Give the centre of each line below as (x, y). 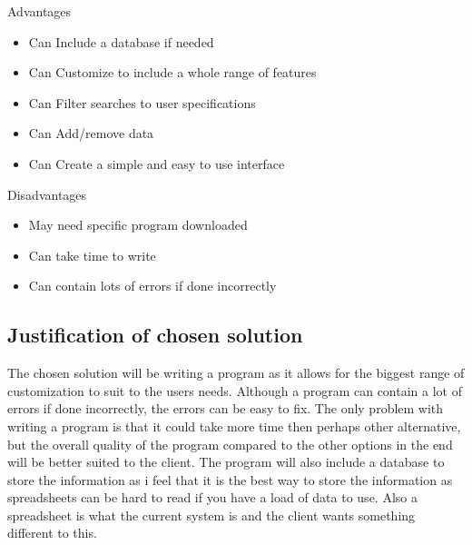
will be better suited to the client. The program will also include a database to (226, 462)
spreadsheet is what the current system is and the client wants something (211, 515)
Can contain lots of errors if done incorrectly (152, 286)
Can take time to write (92, 255)
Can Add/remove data (91, 133)
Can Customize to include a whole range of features (172, 72)
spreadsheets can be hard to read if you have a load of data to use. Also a (212, 497)
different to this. (52, 533)
